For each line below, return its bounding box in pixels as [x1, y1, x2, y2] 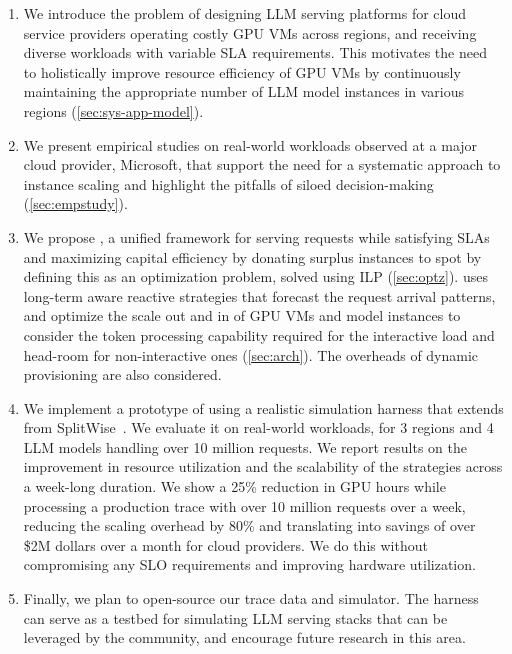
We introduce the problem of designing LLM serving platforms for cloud [23, 3, 467, 23]
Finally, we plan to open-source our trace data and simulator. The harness [23, 588, 479, 609]
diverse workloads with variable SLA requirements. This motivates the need [23, 42, 487, 63]
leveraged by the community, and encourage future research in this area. [23, 627, 466, 648]
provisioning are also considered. [23, 364, 222, 385]
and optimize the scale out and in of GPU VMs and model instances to [23, 305, 461, 326]
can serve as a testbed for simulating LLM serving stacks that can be [23, 607, 448, 628]
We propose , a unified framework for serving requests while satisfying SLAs [23, 226, 490, 247]
